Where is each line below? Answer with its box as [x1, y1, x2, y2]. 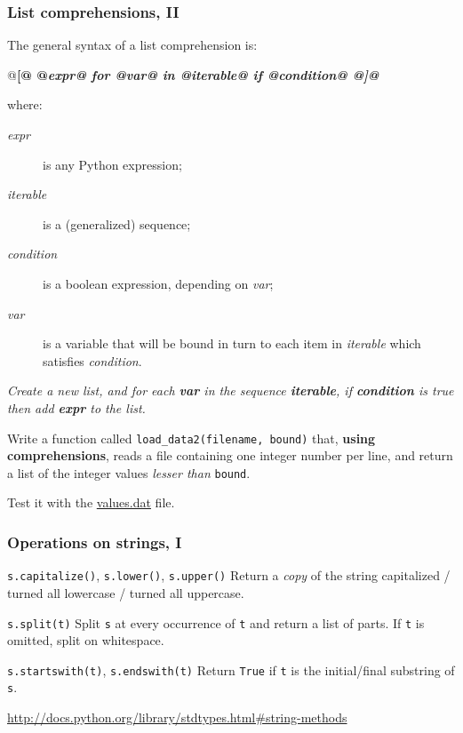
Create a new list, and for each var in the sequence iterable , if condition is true [7, 381, 454, 400]
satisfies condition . [43, 351, 142, 370]
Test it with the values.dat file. [7, 493, 175, 512]
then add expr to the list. [7, 398, 146, 417]
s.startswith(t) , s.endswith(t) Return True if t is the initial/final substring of [7, 660, 455, 679]
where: [7, 95, 43, 114]
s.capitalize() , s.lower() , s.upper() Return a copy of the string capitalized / [7, 566, 451, 585]
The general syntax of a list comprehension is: [7, 36, 258, 54]
